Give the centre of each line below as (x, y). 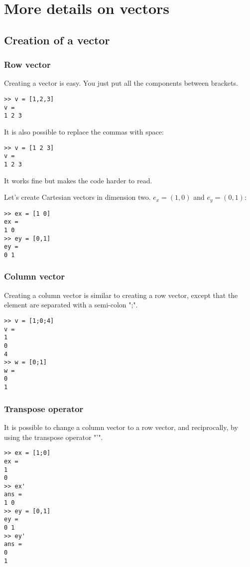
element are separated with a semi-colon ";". (71, 305)
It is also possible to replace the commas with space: (84, 131)
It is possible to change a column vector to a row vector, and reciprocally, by (121, 427)
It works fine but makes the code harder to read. (78, 180)
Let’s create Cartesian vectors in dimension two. (77, 197)
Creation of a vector (57, 40)
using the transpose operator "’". (54, 437)
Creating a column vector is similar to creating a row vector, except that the (121, 295)
